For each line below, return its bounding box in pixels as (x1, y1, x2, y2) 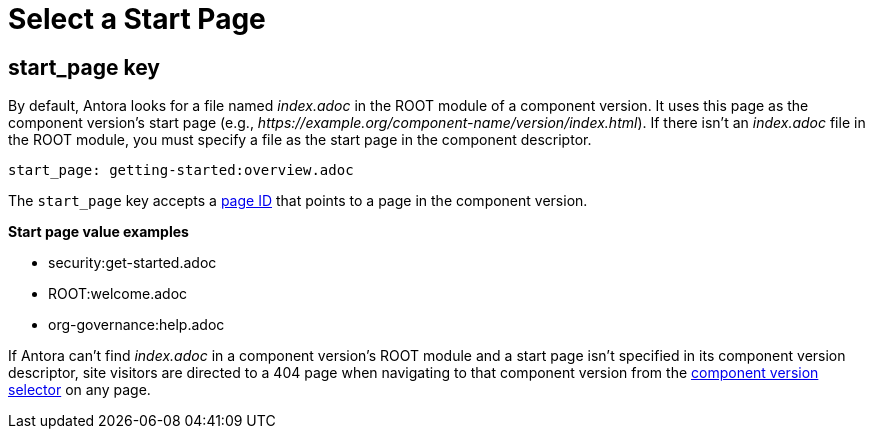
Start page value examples (8, 223, 189, 241)
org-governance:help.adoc (48, 316, 225, 334)
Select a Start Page (8, 2, 266, 36)
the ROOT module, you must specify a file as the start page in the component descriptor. (8, 131, 592, 149)
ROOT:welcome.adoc (48, 285, 188, 303)
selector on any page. (8, 381, 151, 399)
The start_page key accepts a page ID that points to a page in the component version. (8, 192, 588, 210)
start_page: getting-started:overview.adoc (8, 162, 354, 179)
